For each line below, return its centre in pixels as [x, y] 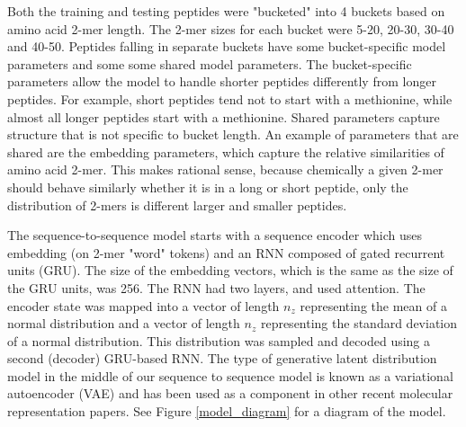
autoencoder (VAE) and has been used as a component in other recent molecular [230, 393]
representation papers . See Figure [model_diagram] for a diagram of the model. [227, 411]
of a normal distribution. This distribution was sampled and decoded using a [219, 340]
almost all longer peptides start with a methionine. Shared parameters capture [224, 116]
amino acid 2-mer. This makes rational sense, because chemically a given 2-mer [225, 169]
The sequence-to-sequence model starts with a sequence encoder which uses [215, 235]
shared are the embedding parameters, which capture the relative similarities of [226, 151]
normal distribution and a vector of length [124, 323]
